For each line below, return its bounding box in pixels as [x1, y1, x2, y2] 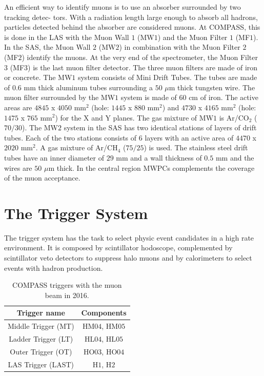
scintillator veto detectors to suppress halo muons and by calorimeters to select [4, 252, 252, 263]
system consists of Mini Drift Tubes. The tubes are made [77, 72, 257, 83]
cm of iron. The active [189, 92, 258, 103]
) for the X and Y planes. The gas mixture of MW [55, 112, 214, 123]
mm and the [215, 152, 254, 163]
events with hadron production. [4, 262, 103, 273]
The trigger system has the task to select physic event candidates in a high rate [4, 232, 254, 243]
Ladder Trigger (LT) [9, 333, 73, 344]
